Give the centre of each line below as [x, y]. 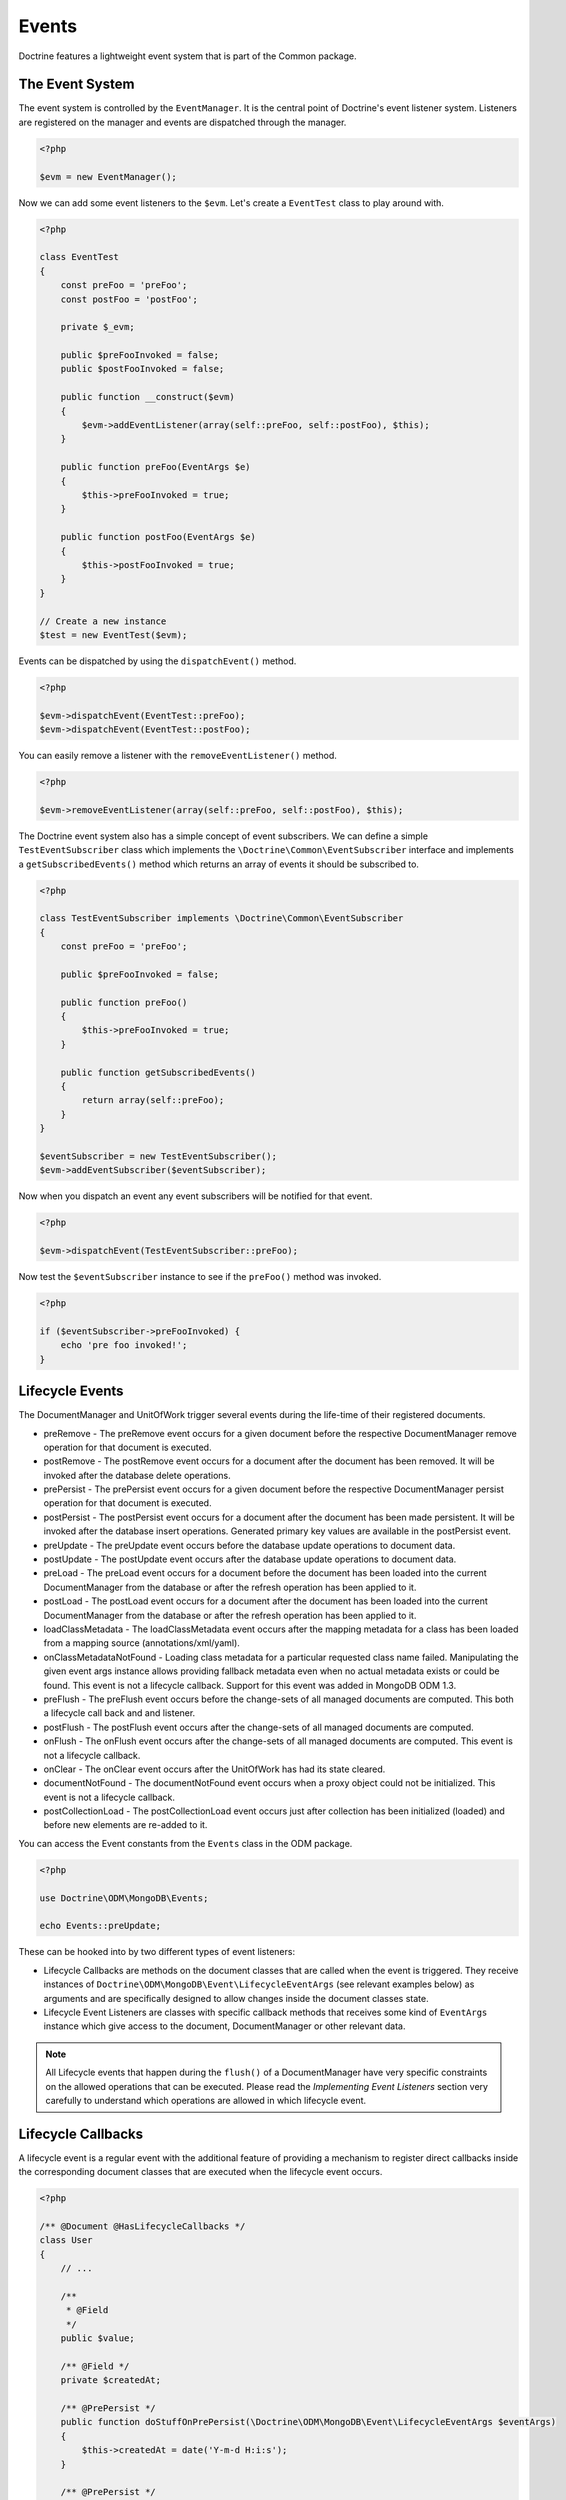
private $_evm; [97, 327]
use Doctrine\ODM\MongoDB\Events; [124, 1898]
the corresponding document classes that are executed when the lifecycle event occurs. [200, 2172]
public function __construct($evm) [147, 397]
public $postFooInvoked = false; [142, 369]
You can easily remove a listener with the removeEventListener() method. [177, 756]
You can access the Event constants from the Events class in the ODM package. [185, 1843]
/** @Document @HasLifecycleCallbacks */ [142, 2226]
